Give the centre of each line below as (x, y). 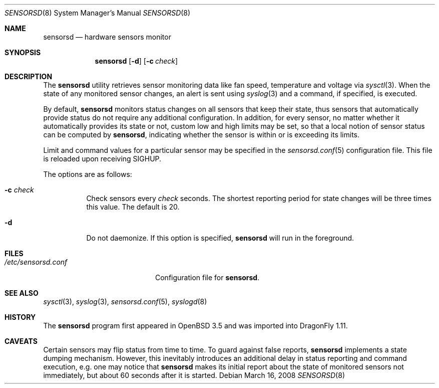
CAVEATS (21, 341)
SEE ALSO (22, 293)
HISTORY (20, 317)
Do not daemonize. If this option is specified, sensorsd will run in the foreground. (220, 238)
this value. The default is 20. (133, 207)
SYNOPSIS (23, 52)
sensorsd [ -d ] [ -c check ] (136, 61)
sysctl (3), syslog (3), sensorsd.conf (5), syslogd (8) (125, 302)
